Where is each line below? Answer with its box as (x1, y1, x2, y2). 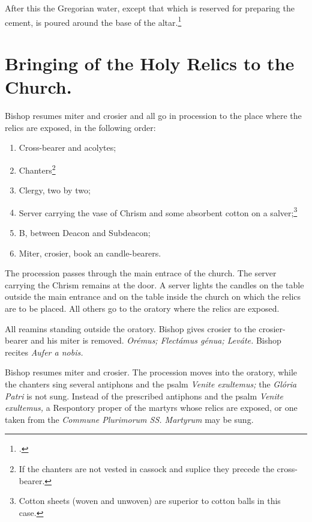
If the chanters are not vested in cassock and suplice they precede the (19, 462, 274, 475)
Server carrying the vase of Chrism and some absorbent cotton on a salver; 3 (19, 204, 298, 219)
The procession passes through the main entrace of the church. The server (5, 267, 277, 279)
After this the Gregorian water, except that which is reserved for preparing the (5, 2, 295, 14)
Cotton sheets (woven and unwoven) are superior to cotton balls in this (19, 494, 281, 507)
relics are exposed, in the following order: (5, 121, 156, 133)
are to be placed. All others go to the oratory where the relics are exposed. (5, 302, 280, 314)
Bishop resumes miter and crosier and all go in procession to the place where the (5, 109, 302, 122)
